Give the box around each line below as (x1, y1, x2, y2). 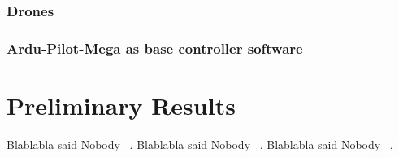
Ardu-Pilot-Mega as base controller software (7, 37, 303, 58)
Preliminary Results (7, 88, 236, 121)
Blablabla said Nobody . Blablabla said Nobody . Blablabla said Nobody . (7, 135, 393, 152)
